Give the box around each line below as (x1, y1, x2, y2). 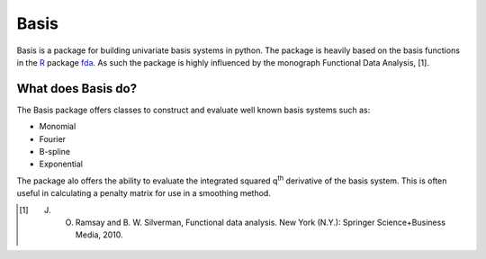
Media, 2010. (75, 229, 123, 240)
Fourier (39, 133, 67, 144)
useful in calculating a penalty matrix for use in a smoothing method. (16, 188, 272, 199)
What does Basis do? (16, 81, 138, 96)
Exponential (39, 158, 83, 170)
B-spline (39, 147, 71, 157)
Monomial (39, 121, 76, 132)
